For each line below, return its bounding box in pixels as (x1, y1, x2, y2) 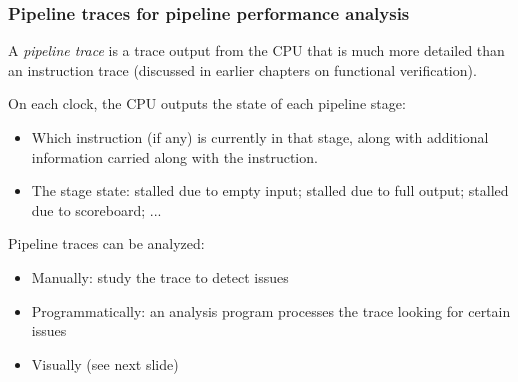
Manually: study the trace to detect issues (31, 266, 289, 287)
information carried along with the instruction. (31, 146, 318, 167)
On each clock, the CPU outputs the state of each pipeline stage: (8, 93, 406, 114)
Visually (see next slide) (31, 353, 179, 374)
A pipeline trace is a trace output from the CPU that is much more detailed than (8, 40, 505, 61)
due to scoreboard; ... (31, 199, 162, 220)
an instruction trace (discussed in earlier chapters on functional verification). (8, 59, 477, 80)
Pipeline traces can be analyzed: (8, 233, 205, 254)
